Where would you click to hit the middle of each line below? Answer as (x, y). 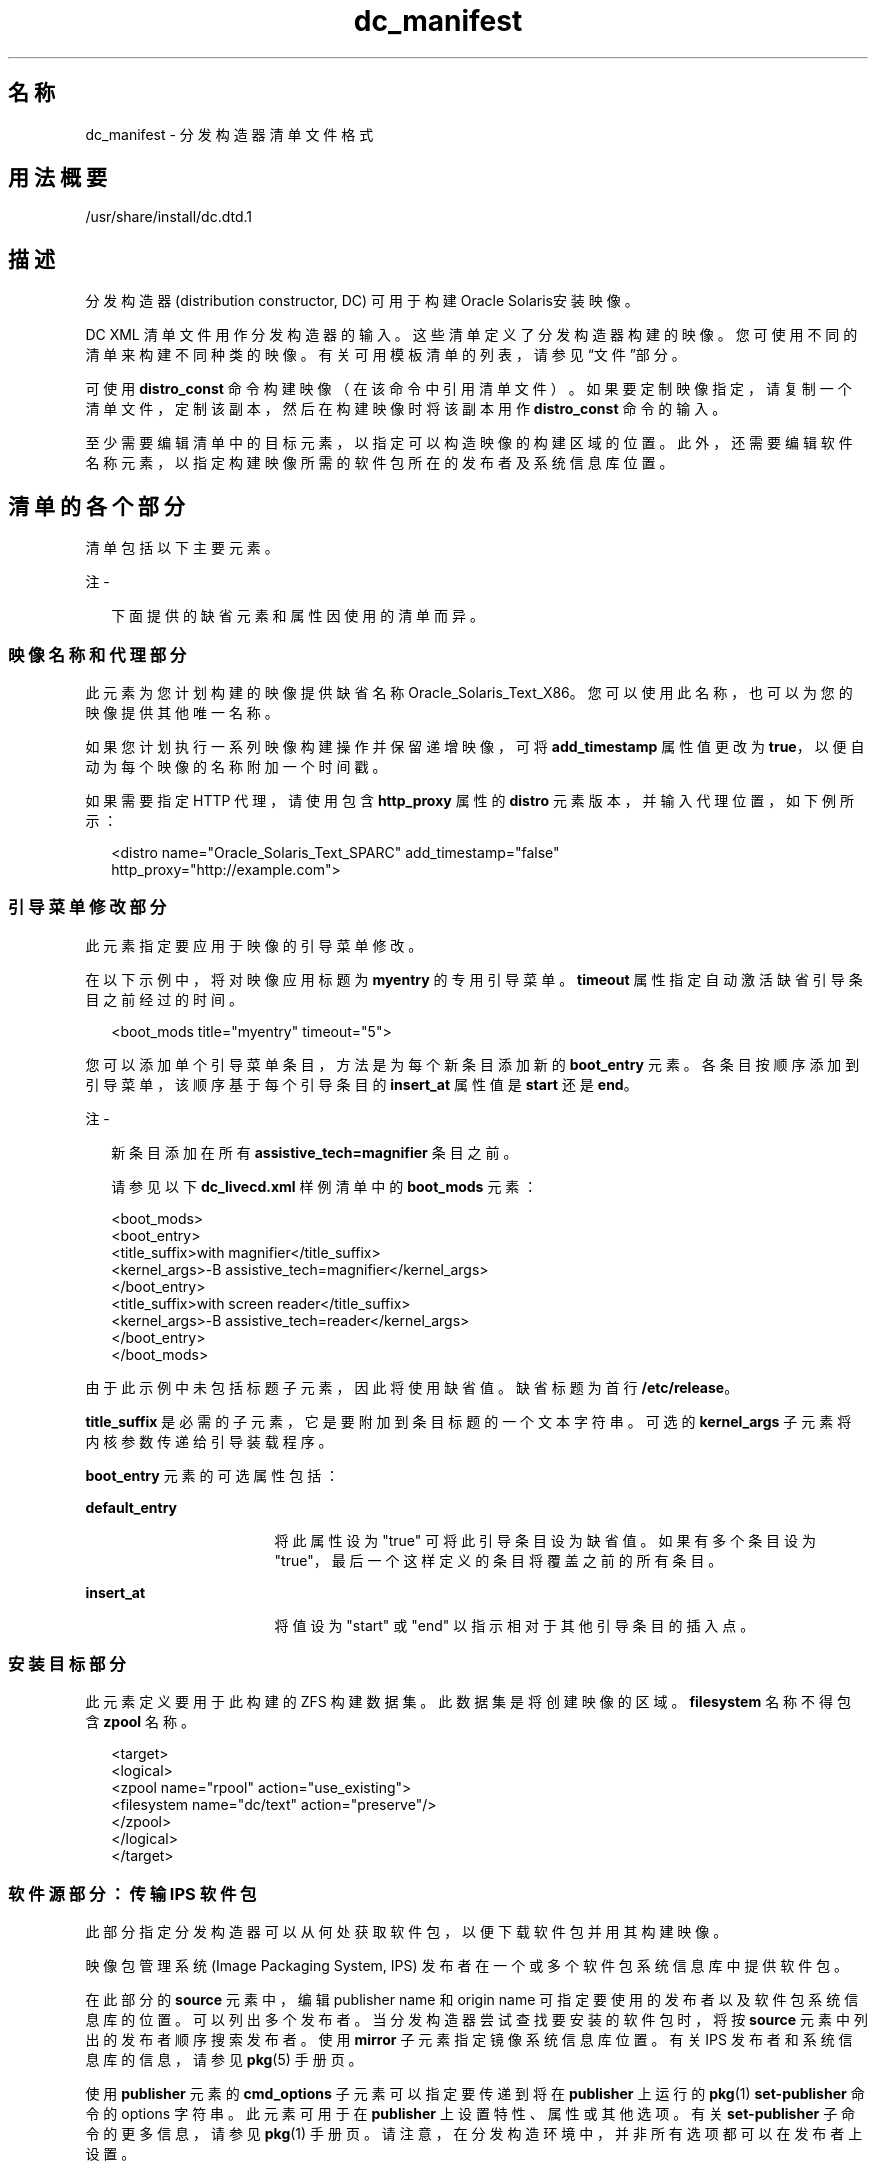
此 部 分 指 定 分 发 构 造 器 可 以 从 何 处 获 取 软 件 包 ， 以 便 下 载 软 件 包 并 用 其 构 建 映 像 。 (406, 1932)
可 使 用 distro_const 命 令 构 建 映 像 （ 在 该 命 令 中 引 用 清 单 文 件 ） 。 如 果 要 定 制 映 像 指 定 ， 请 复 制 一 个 (468, 389)
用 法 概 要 (57, 178)
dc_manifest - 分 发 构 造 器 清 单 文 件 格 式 (229, 134)
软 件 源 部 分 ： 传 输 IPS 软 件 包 (132, 1893)
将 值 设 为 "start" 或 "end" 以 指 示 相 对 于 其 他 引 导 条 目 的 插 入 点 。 (514, 1625)
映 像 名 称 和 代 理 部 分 (97, 654)
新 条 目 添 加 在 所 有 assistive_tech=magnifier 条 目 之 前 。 (314, 1152)
